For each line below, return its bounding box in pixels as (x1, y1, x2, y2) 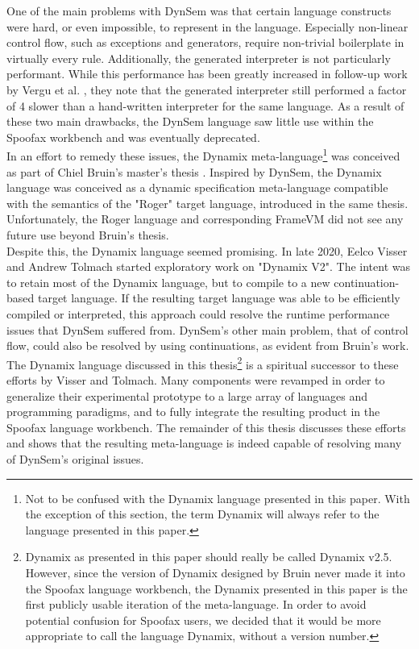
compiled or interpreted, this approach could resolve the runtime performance (6, 305, 390, 322)
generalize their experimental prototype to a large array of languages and (6, 387, 367, 404)
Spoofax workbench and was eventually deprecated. (6, 128, 260, 145)
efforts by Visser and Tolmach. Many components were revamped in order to (6, 371, 385, 388)
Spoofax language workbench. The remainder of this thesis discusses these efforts (6, 418, 406, 435)
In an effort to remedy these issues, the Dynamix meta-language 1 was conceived (6, 145, 400, 164)
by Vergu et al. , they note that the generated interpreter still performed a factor (6, 81, 407, 98)
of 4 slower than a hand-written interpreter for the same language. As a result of (6, 97, 404, 114)
